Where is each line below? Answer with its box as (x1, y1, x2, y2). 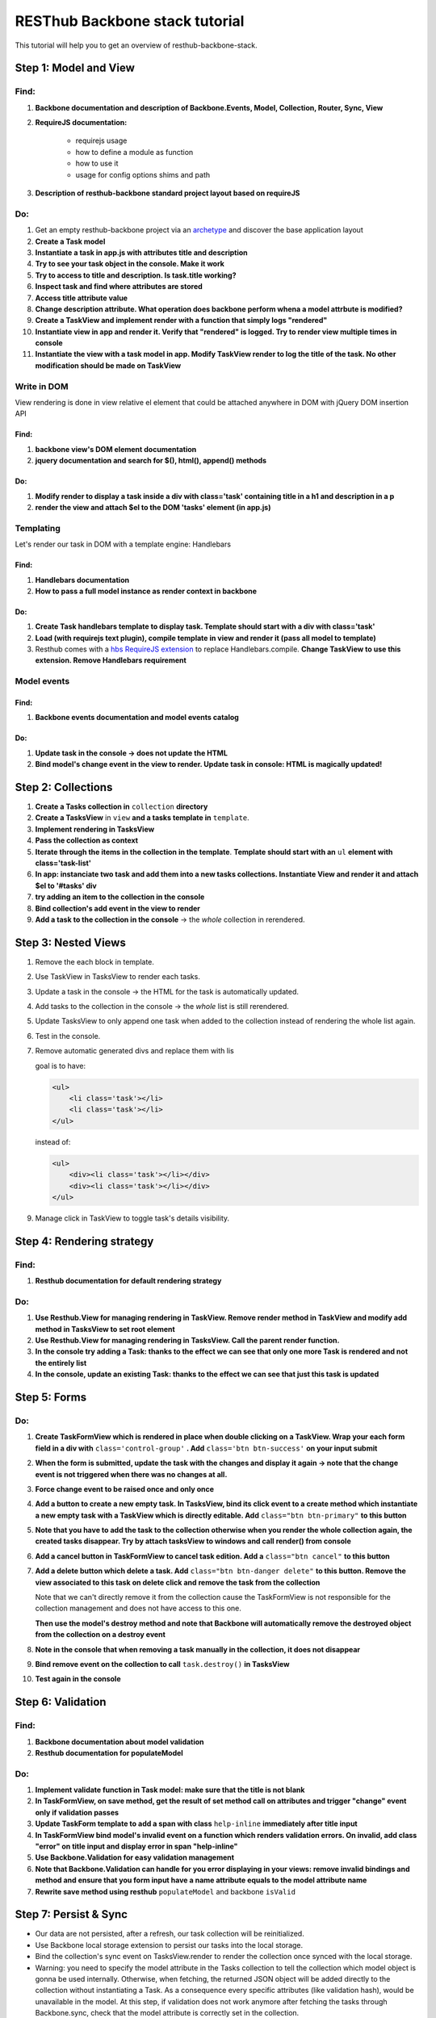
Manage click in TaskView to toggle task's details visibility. (35, 1213, 230, 1223)
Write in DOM (15, 380, 69, 391)
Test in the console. (35, 1031, 101, 1040)
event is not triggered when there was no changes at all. (35, 1469, 228, 1479)
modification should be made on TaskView (35, 360, 182, 371)
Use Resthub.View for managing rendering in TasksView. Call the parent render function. (35, 1336, 340, 1345)
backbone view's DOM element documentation (35, 444, 197, 454)
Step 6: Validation (15, 1695, 107, 1709)
